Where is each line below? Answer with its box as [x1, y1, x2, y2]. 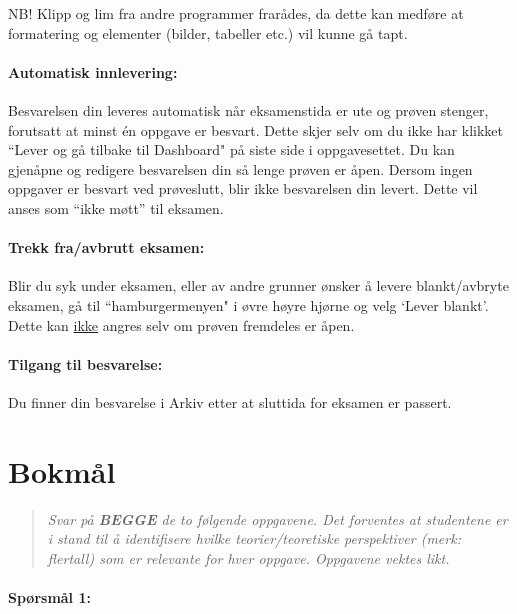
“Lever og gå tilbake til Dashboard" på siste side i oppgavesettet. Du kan [8, 139, 455, 160]
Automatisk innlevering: [8, 61, 178, 82]
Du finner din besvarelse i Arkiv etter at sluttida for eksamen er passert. [8, 391, 452, 412]
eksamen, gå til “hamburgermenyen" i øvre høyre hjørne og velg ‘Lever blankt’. [8, 294, 489, 315]
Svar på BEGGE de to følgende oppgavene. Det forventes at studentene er [47, 508, 508, 529]
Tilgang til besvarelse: [8, 353, 163, 374]
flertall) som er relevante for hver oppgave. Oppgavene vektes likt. [47, 547, 450, 568]
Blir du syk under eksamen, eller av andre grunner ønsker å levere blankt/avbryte [8, 275, 509, 296]
